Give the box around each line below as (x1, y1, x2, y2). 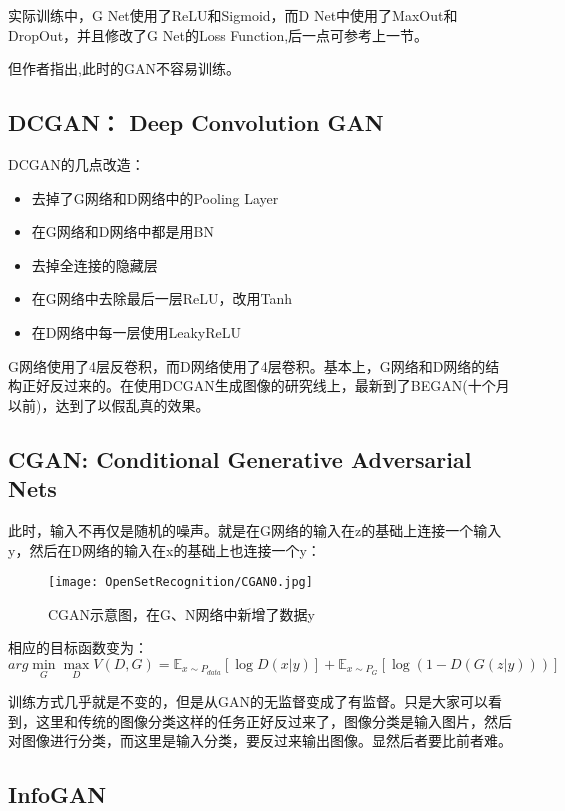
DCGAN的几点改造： (8, 153, 145, 174)
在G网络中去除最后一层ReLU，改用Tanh (31, 288, 293, 309)
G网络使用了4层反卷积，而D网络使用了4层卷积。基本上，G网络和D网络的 (8, 355, 486, 376)
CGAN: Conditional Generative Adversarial (8, 443, 472, 474)
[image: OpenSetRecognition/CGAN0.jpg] (48, 575, 313, 590)
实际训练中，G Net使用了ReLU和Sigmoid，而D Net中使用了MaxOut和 (8, 5, 458, 25)
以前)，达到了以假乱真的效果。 (8, 394, 210, 415)
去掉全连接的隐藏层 (31, 254, 158, 275)
